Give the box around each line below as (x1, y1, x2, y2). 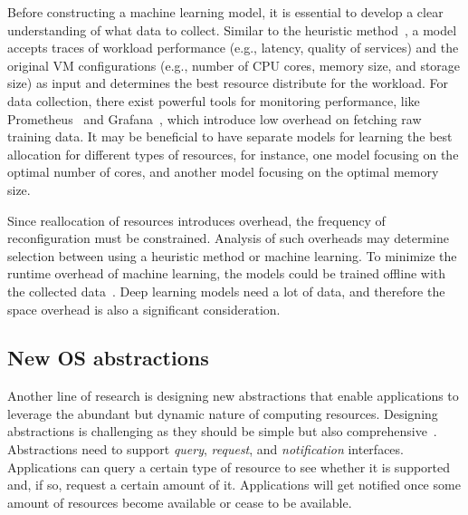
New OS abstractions (7, 344, 209, 372)
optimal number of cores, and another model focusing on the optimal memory (7, 162, 439, 181)
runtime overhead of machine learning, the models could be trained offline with (7, 264, 446, 283)
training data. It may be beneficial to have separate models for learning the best (7, 127, 453, 146)
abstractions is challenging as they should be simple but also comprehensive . (7, 422, 437, 441)
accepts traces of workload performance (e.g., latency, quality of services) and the (7, 38, 459, 57)
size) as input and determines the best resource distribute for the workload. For (7, 73, 449, 92)
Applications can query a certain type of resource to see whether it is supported (7, 457, 451, 476)
